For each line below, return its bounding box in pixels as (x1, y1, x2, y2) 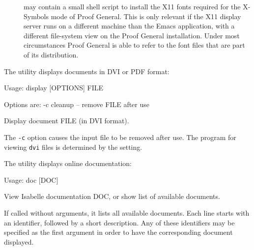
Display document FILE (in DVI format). (4, 115, 129, 126)
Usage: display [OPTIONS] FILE (4, 83, 104, 93)
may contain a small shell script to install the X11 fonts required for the (24, 1, 241, 11)
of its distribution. (24, 49, 79, 59)
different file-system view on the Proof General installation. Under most (24, 30, 240, 40)
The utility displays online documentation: (4, 158, 132, 168)
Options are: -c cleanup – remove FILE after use (4, 99, 149, 109)
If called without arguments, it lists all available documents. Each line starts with (4, 208, 250, 218)
